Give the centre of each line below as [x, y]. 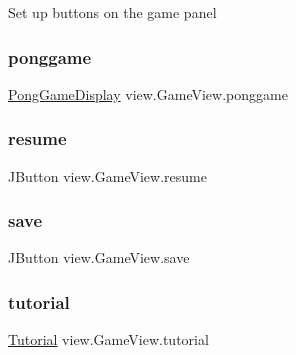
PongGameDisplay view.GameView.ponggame [148, 93]
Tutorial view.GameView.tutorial [108, 339]
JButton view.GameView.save [99, 257]
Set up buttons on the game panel [112, 12]
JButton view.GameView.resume [107, 175]
